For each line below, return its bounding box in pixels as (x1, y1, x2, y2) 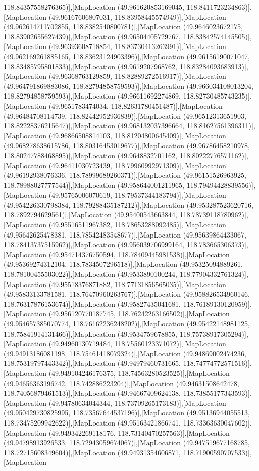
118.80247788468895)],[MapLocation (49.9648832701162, (4, 150, 178, 160)
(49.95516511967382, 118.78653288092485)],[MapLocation (48, 219, 226, 230)
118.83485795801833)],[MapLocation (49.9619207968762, (4, 61, 178, 71)
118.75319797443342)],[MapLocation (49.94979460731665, (4, 358, 181, 368)
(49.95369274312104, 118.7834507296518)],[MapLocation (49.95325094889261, (4, 259, 243, 269)
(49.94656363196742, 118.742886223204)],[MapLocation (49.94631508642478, (4, 378, 239, 388)
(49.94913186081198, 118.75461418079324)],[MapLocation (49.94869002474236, (4, 348, 246, 358)
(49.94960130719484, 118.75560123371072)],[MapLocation (48, 338, 226, 349)
